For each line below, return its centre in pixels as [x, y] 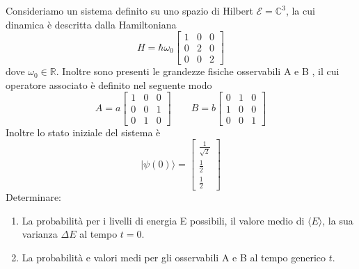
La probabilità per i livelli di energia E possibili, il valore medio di [163, 220]
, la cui [300, 10]
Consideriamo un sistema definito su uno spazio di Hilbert [129, 10]
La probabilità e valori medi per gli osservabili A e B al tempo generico [174, 257]
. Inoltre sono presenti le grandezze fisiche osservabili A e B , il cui [198, 71]
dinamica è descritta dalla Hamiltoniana [91, 24]
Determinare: [33, 197]
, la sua [338, 220]
